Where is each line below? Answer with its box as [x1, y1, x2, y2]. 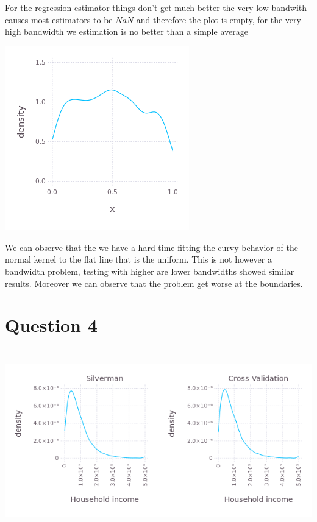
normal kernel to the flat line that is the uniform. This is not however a [5, 253, 272, 266]
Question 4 [5, 312, 98, 337]
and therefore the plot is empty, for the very [136, 13, 301, 26]
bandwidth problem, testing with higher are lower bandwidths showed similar [5, 264, 294, 277]
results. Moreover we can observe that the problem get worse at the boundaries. [5, 277, 303, 289]
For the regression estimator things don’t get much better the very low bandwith [5, 1, 307, 13]
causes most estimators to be [5, 13, 113, 26]
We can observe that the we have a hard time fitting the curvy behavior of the [5, 241, 298, 253]
